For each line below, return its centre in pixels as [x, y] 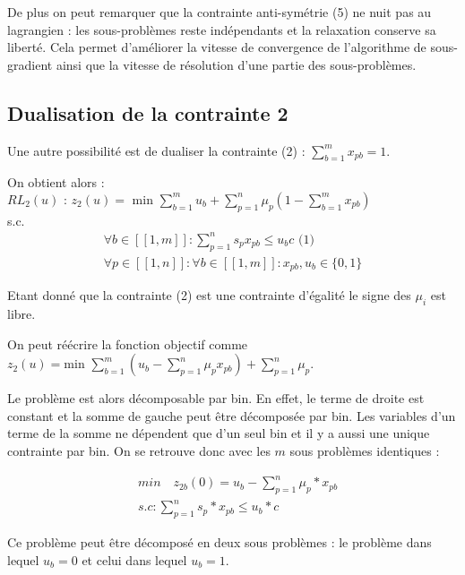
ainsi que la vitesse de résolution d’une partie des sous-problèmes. [236, 64]
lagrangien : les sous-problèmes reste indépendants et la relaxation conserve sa [222, 29]
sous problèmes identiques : [365, 450]
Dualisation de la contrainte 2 [148, 112]
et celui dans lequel [134, 559]
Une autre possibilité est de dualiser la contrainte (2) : [156, 150]
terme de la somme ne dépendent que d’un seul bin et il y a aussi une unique [219, 433]
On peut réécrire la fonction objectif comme [128, 343]
